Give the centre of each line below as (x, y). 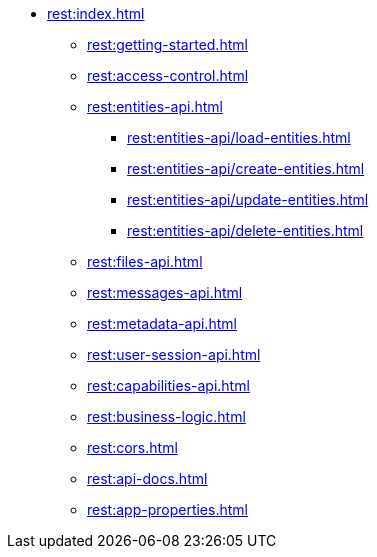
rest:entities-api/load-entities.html (239, 137)
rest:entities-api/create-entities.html (246, 168)
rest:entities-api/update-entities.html (248, 199)
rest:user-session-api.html (174, 354)
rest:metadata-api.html (162, 323)
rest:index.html (96, 13)
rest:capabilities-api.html (168, 385)
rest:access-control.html (168, 75)
